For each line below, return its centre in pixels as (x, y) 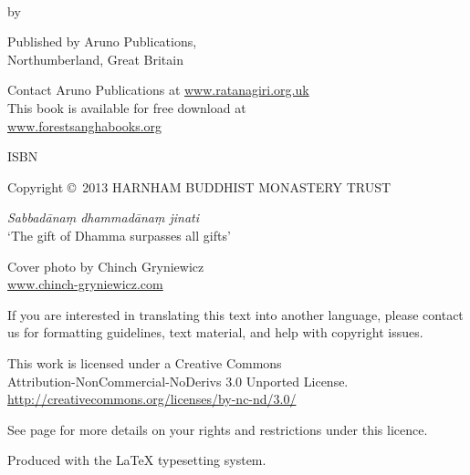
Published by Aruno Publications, (102, 41)
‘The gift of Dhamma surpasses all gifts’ (119, 235)
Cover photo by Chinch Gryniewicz (106, 266)
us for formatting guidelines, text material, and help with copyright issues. (215, 332)
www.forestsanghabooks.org (85, 125)
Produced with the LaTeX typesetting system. (137, 460)
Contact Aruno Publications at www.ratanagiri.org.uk (158, 90)
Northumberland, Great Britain (95, 59)
